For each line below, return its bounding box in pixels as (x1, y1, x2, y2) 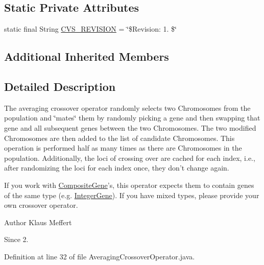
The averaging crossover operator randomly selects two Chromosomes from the (4, 102, 251, 113)
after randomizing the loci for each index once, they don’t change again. (4, 162, 229, 173)
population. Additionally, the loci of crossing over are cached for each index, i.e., (4, 152, 255, 163)
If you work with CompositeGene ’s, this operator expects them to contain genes (4, 179, 254, 190)
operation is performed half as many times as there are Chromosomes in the (4, 142, 242, 153)
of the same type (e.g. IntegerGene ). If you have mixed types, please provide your (4, 189, 259, 200)
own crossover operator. (4, 200, 78, 210)
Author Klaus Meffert (4, 216, 72, 227)
